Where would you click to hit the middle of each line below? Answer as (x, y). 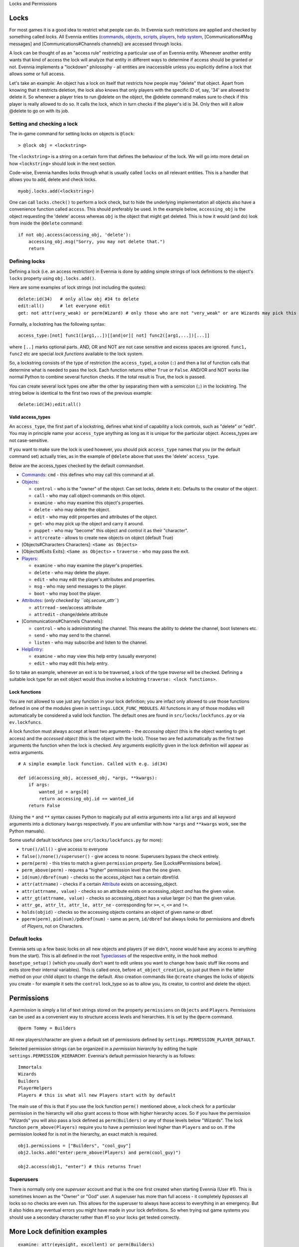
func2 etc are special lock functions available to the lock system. (76, 354)
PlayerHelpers (35, 1088)
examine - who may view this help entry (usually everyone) (95, 656)
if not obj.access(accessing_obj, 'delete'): (75, 235)
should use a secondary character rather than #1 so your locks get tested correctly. (95, 1217)
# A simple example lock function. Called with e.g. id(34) (93, 764)
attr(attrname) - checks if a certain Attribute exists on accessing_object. (100, 884)
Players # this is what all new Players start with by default (97, 1095)
